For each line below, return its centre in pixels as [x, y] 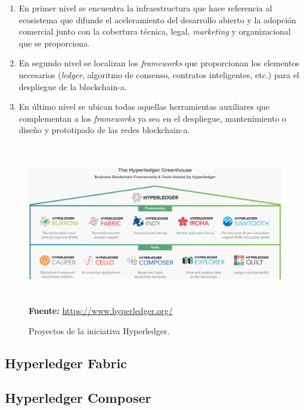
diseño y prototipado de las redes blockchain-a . [104, 130]
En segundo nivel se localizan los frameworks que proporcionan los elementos [159, 63]
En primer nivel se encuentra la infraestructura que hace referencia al [145, 8]
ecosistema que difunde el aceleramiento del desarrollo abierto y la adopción [157, 19]
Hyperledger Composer [78, 398]
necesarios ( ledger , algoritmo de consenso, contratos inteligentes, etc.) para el [159, 74]
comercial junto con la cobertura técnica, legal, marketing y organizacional [155, 31]
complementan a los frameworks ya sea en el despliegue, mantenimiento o [153, 118]
